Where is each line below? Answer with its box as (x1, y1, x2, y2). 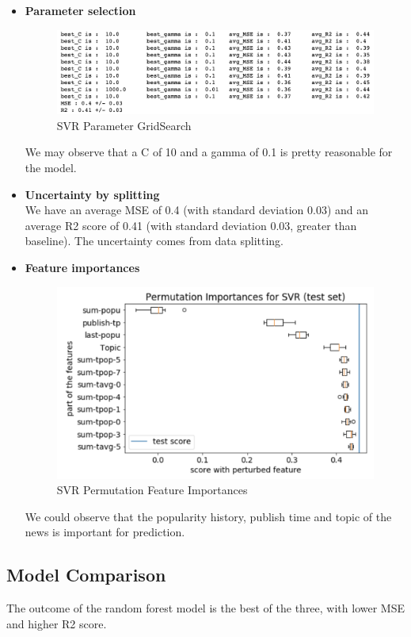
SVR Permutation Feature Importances (56, 482, 248, 498)
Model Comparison (6, 562, 166, 587)
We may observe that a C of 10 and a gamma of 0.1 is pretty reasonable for (25, 144, 393, 160)
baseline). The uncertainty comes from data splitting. (25, 232, 284, 249)
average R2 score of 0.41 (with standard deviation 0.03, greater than (25, 217, 357, 233)
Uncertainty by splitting (25, 186, 160, 202)
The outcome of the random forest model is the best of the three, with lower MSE (6, 600, 405, 616)
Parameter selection (25, 2, 136, 18)
